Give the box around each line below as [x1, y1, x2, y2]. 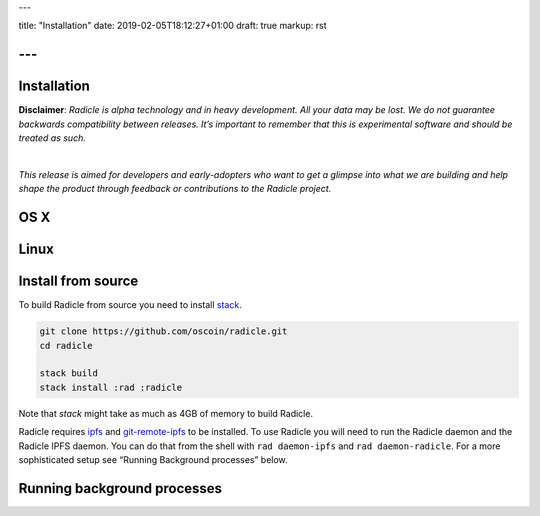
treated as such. [18, 132, 87, 144]
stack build [39, 368, 99, 379]
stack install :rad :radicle [39, 381, 183, 393]
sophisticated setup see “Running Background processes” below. [18, 453, 289, 465]
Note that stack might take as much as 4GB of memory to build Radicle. [18, 407, 314, 419]
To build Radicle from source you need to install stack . [18, 299, 242, 311]
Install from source [18, 273, 139, 290]
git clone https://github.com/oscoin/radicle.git [39, 326, 288, 337]
